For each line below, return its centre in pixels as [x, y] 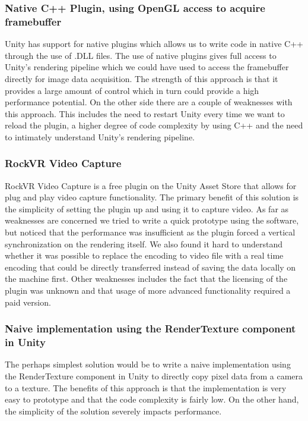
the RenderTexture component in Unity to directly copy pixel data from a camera [154, 376]
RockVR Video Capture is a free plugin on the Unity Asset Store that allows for [151, 185]
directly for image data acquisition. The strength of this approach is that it [142, 78]
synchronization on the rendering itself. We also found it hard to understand [144, 244]
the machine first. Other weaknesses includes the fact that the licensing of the [146, 279]
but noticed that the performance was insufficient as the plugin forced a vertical [150, 232]
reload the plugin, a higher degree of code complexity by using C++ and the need [154, 125]
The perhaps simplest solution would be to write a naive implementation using [148, 364]
